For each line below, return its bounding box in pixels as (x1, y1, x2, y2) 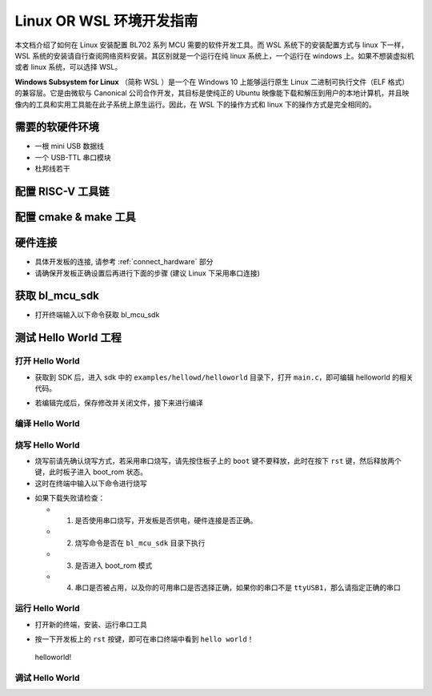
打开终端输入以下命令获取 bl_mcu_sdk (34, 310, 160, 320)
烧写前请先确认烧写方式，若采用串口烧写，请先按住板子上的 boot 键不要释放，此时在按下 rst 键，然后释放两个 (34, 457, 402, 466)
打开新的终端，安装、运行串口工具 (34, 619, 147, 629)
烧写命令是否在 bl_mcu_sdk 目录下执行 (74, 537, 206, 548)
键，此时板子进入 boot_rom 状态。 (34, 467, 148, 477)
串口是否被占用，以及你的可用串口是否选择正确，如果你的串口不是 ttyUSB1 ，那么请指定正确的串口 (74, 583, 401, 593)
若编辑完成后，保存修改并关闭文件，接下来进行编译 (34, 398, 203, 408)
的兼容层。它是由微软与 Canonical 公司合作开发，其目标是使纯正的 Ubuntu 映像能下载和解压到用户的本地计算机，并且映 (14, 88, 410, 98)
